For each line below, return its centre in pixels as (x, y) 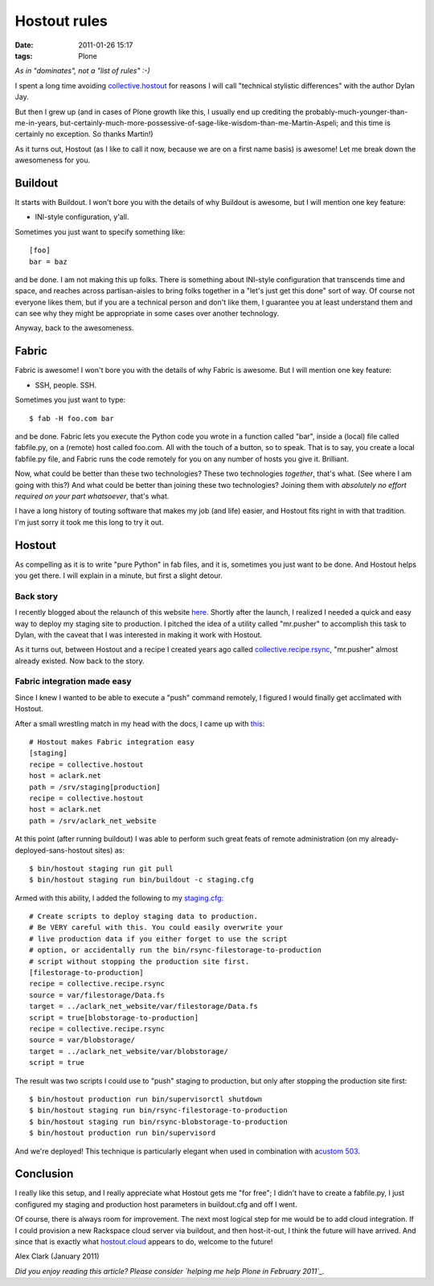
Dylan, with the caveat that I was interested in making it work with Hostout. (139, 634)
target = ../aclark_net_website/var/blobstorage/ (129, 1051)
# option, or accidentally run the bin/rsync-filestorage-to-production (175, 950)
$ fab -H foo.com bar (72, 418)
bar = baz (48, 262)
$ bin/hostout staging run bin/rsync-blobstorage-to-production (159, 1122)
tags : (24, 55)
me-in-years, (37, 123)
